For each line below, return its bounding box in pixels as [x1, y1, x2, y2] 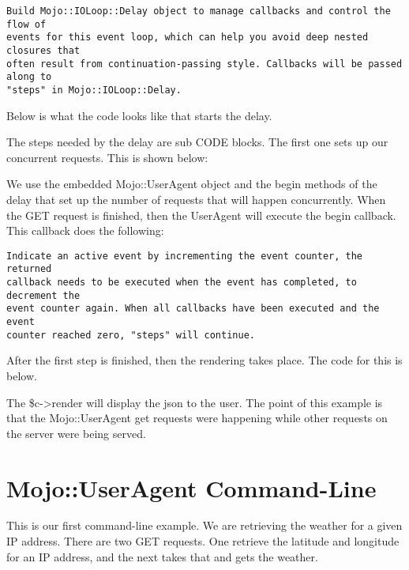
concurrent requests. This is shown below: [6, 149, 208, 165]
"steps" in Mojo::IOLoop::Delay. [6, 84, 182, 96]
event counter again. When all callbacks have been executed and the [6, 303, 380, 315]
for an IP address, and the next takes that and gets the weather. [6, 548, 318, 564]
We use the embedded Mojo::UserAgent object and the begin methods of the [6, 176, 377, 192]
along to [6, 71, 52, 83]
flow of [6, 18, 47, 30]
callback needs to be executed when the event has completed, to [6, 277, 357, 289]
